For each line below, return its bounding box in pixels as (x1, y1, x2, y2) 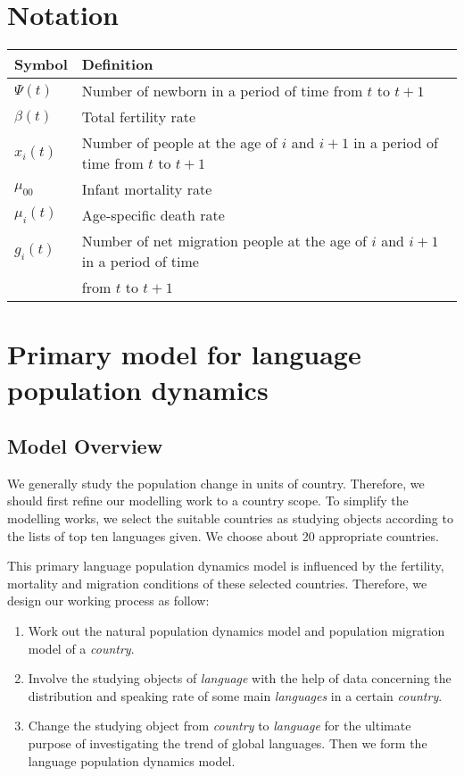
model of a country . (28, 638, 135, 657)
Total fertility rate (81, 106, 196, 128)
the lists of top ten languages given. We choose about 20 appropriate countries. (7, 526, 439, 545)
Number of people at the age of (81, 132, 278, 154)
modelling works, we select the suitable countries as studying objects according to (7, 509, 453, 528)
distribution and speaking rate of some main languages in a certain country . (28, 686, 443, 705)
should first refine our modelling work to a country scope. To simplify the (7, 491, 409, 510)
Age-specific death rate (81, 204, 225, 226)
